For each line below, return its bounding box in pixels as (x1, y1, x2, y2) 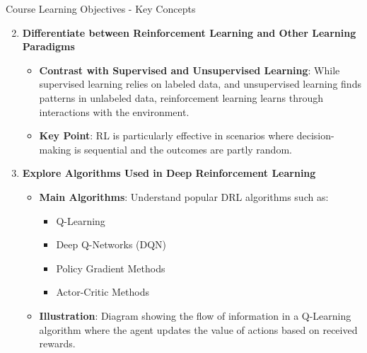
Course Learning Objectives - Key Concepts (6, 1, 196, 16)
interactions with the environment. (39, 104, 190, 119)
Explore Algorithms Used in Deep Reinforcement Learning (22, 166, 316, 180)
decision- (296, 128, 334, 143)
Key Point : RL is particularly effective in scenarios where (39, 128, 294, 143)
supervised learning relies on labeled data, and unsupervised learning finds (39, 76, 361, 91)
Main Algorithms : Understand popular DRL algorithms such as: (39, 189, 329, 204)
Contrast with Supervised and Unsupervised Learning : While (39, 62, 340, 77)
